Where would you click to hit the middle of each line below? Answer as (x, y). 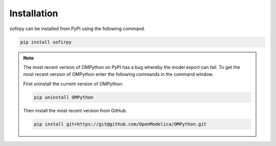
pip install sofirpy (46, 42)
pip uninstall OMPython (64, 97)
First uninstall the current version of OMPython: (73, 84)
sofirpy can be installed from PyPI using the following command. (77, 29)
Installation (34, 13)
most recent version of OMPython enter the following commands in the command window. (118, 75)
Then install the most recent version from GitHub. (75, 110)
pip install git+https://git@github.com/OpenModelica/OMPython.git (120, 124)
